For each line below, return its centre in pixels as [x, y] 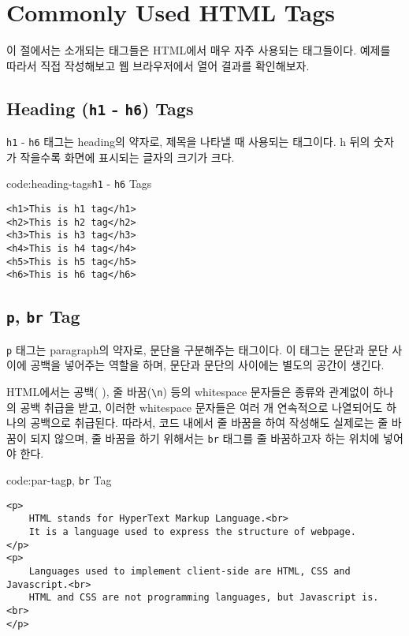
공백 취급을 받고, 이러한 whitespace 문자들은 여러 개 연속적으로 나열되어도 [201, 407]
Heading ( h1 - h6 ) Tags [100, 108]
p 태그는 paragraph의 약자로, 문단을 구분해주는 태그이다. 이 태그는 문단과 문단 [197, 349]
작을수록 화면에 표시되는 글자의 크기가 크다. [127, 157]
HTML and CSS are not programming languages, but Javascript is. [204, 598]
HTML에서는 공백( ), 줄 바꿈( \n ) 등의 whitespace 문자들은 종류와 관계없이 [188, 391]
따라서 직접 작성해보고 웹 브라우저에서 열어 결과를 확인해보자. [158, 65]
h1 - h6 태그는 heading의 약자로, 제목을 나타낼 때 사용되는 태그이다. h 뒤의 [188, 142]
